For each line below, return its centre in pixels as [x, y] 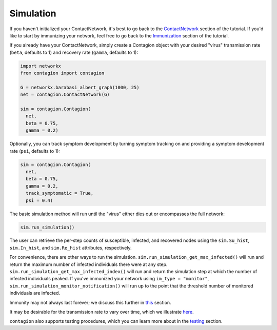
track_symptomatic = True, [60, 193]
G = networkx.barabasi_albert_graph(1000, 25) [80, 87]
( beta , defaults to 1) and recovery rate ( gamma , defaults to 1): [74, 52]
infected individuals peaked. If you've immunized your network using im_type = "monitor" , [109, 279]
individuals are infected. [35, 293]
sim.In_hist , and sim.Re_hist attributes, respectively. [71, 247]
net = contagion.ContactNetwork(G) [65, 95]
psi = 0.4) [39, 200]
